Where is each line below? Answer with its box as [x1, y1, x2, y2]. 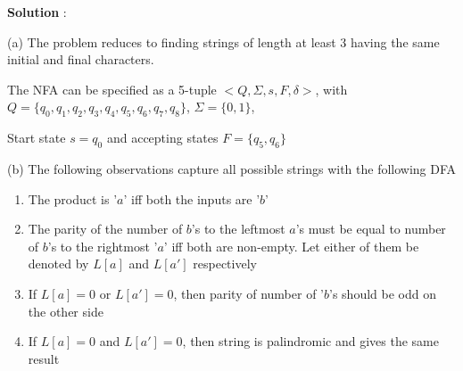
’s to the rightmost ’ [47, 236, 158, 255]
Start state [7, 128, 66, 147]
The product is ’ [28, 189, 118, 208]
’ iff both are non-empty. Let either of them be [163, 236, 419, 255]
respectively [193, 254, 257, 273]
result [28, 349, 60, 367]
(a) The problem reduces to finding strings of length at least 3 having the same [7, 32, 440, 51]
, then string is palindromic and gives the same [182, 332, 439, 350]
